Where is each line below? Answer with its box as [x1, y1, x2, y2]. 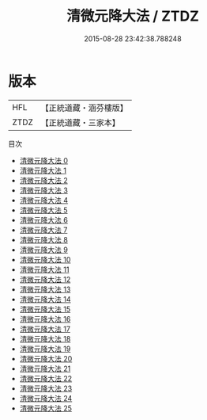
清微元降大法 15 [19, 304, 71, 314]
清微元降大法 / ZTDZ [66, 7, 200, 25]
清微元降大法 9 [19, 245, 69, 254]
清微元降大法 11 [19, 265, 70, 274]
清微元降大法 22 [19, 373, 73, 383]
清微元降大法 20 [19, 353, 73, 363]
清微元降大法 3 [19, 185, 69, 195]
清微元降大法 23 [19, 384, 73, 393]
